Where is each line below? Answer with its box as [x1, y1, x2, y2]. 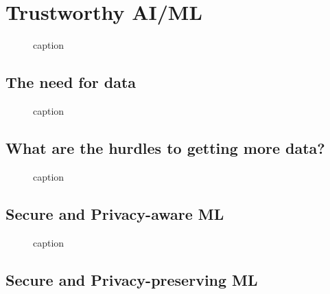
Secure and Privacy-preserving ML [5, 269, 258, 290]
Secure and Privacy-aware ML [5, 203, 224, 224]
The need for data [5, 71, 137, 93]
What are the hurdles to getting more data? [5, 137, 325, 158]
